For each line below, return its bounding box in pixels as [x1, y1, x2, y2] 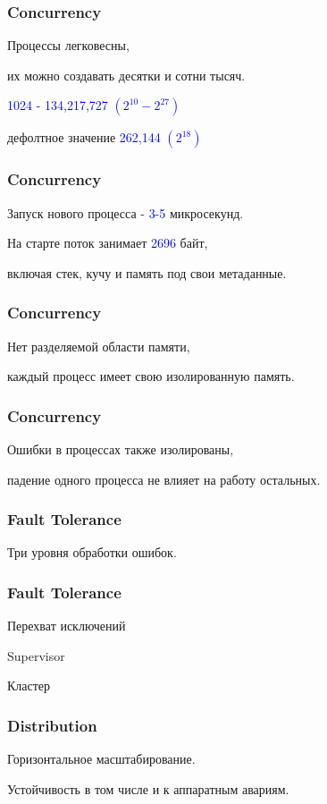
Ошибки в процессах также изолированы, [7, 440, 234, 459]
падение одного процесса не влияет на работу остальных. [7, 470, 321, 488]
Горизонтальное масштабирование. [7, 749, 196, 768]
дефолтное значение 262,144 [7, 128, 161, 147]
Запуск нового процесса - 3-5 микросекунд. [7, 203, 244, 222]
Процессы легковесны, [7, 36, 130, 55]
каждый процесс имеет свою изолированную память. [7, 367, 295, 385]
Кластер [7, 676, 51, 695]
